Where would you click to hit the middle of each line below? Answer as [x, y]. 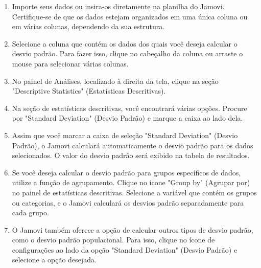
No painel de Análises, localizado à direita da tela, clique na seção [115, 81]
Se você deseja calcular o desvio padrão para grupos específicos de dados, [126, 172]
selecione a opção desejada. [54, 260]
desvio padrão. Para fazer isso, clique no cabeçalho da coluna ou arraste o [127, 53]
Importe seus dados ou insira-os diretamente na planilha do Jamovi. [118, 6]
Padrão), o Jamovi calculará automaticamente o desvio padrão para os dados [133, 145]
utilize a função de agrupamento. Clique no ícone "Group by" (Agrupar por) [131, 182]
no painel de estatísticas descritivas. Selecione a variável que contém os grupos [134, 192]
